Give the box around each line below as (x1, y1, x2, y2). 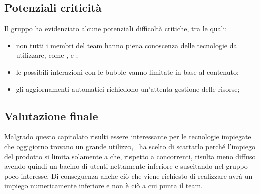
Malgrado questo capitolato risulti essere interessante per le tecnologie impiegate (4, 131, 251, 142)
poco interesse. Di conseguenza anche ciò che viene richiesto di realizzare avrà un (4, 170, 253, 181)
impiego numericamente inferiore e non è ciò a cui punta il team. (4, 180, 203, 191)
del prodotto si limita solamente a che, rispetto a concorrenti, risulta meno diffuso (4, 151, 256, 161)
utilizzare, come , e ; (16, 50, 78, 60)
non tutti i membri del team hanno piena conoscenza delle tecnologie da (16, 40, 237, 50)
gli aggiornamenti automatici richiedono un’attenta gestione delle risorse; (16, 83, 240, 94)
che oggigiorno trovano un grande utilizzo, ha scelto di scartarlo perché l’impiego (4, 141, 255, 151)
